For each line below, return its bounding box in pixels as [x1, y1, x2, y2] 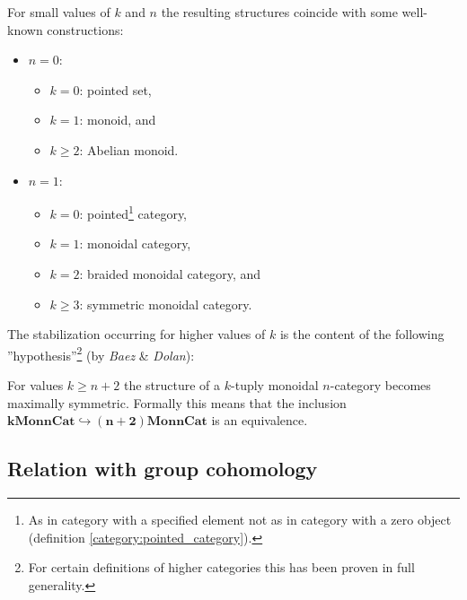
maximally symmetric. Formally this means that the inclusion [7, 393, 347, 412]
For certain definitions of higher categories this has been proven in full [28, 558, 415, 577]
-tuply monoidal [231, 376, 319, 395]
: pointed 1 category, [79, 202, 188, 222]
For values [7, 376, 64, 395]
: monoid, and [79, 110, 156, 129]
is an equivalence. [211, 411, 308, 430]
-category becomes [330, 376, 431, 395]
